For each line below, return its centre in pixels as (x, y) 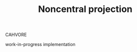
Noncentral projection (85, 9)
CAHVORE (16, 35)
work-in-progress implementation (40, 44)
